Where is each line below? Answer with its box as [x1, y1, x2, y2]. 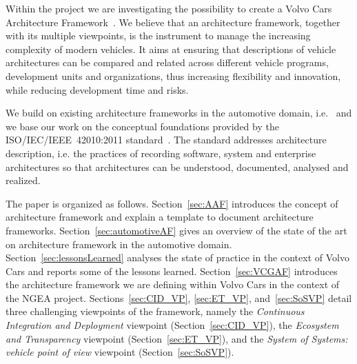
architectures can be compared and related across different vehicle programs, [6, 55, 329, 70]
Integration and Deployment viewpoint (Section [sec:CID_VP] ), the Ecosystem [6, 318, 339, 332]
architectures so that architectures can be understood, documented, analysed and [6, 159, 349, 174]
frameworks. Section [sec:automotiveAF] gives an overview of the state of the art [6, 223, 347, 237]
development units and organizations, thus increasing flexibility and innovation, [6, 68, 341, 83]
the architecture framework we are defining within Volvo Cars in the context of [6, 277, 340, 292]
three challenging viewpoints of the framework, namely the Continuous [6, 304, 305, 318]
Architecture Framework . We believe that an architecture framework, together [6, 14, 340, 29]
